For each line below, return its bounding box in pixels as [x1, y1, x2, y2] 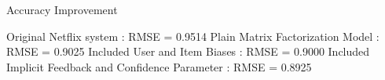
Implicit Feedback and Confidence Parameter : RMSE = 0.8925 [6, 58, 312, 75]
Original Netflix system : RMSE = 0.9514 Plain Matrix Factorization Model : [6, 27, 379, 44]
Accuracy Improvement [6, 2, 118, 17]
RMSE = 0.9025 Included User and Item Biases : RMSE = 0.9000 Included [6, 43, 370, 60]
